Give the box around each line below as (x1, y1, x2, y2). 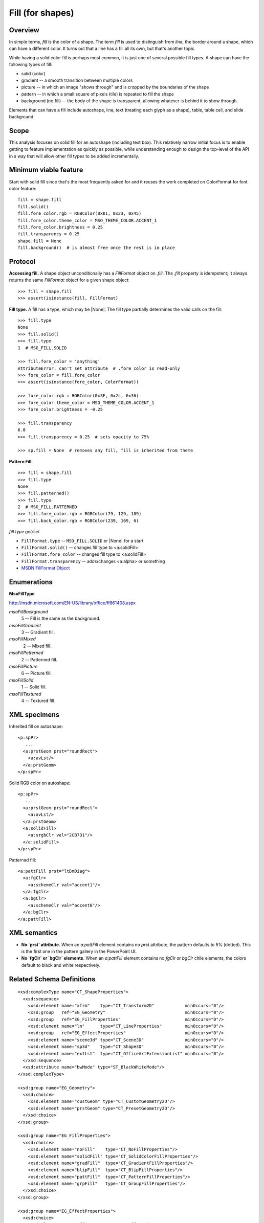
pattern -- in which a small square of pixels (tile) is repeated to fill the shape (21, 91, 174, 97)
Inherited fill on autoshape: (9, 723, 63, 729)
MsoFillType (9, 591, 35, 597)
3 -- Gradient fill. (21, 629, 55, 635)
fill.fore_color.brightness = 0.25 (18, 224, 103, 230)
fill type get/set (9, 529, 40, 535)
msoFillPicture (9, 663, 38, 670)
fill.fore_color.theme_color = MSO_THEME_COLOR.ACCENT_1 (18, 218, 157, 223)
